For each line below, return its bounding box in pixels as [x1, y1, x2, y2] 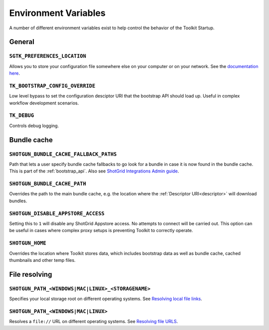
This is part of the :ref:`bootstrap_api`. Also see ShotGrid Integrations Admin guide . [9, 168, 179, 174]
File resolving [9, 270, 52, 278]
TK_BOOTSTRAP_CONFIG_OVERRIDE [9, 82, 96, 89]
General [9, 38, 35, 46]
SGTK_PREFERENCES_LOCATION [9, 53, 87, 60]
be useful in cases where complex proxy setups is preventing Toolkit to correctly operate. [9, 228, 193, 234]
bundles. [9, 198, 27, 204]
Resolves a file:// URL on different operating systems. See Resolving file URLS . [9, 319, 178, 325]
